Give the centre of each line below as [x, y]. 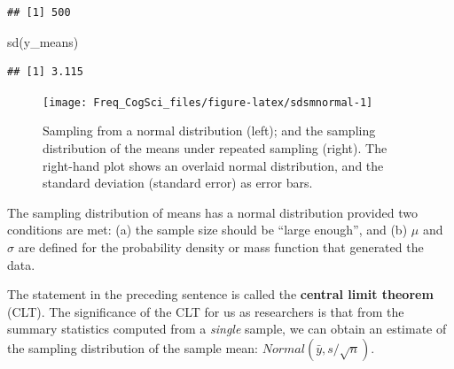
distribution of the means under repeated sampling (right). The [215, 148]
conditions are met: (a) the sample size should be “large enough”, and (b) [207, 230]
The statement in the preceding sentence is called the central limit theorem [220, 294]
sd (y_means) [43, 41]
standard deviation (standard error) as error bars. [178, 183]
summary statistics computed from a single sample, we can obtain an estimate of [227, 329]
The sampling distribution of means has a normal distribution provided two [212, 212]
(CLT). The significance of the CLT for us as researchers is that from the [206, 311]
